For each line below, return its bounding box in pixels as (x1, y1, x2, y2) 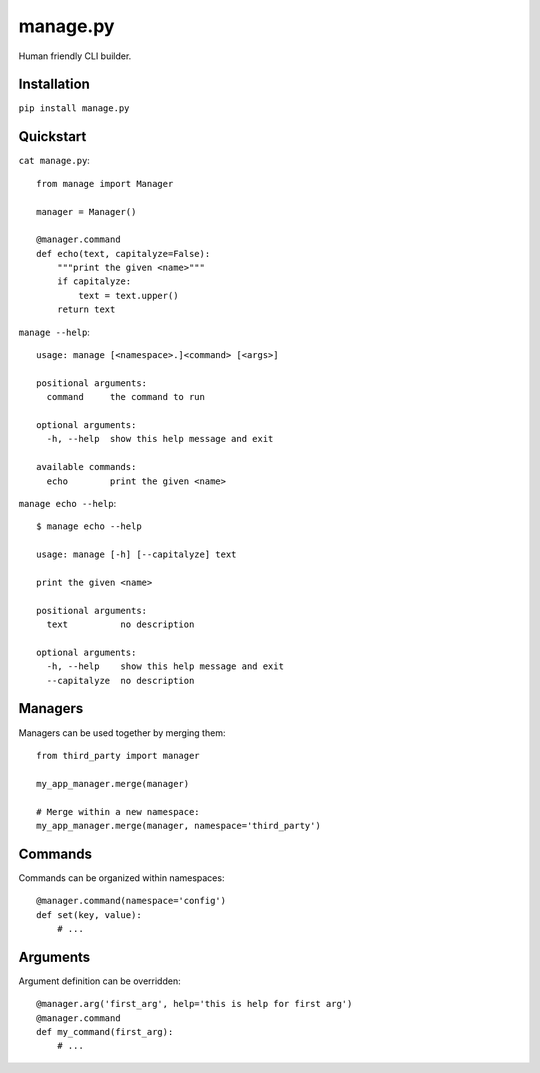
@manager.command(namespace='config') (36, 895, 227, 907)
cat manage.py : (18, 155, 90, 167)
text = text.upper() (78, 290, 179, 301)
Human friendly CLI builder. (18, 50, 132, 62)
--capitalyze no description (46, 675, 195, 686)
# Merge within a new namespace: (36, 806, 200, 817)
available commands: (36, 461, 137, 473)
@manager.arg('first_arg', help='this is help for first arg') (36, 998, 353, 1010)
